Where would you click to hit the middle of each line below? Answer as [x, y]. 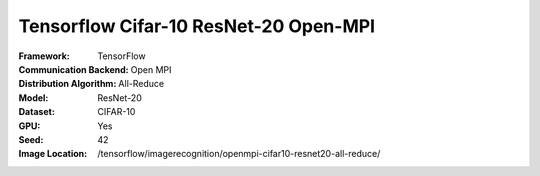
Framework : [44, 56]
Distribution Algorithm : [67, 84]
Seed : [31, 139]
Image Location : [53, 154]
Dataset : [36, 112]
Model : [33, 97]
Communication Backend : [73, 69]
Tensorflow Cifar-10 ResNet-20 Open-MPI [196, 26]
